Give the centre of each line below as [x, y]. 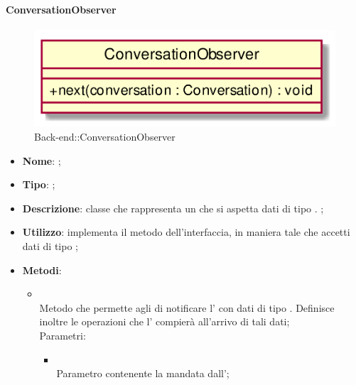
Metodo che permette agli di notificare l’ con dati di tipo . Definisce [187, 307]
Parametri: [63, 335]
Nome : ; [42, 160]
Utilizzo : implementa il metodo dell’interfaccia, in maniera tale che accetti [186, 232]
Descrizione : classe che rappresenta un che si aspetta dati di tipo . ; [173, 208]
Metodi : [42, 270]
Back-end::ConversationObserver [105, 137]
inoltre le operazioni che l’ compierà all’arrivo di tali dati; [164, 321]
